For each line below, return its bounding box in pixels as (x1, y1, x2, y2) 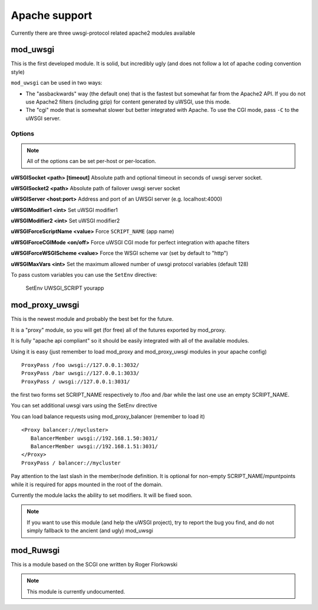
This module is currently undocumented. (26, 588, 125, 595)
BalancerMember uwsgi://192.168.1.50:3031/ (30, 435, 158, 442)
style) (11, 68, 25, 75)
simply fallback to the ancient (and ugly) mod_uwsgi (26, 527, 153, 534)
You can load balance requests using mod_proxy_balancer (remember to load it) (11, 413, 206, 420)
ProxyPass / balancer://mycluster (21, 459, 121, 466)
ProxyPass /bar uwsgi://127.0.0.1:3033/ (21, 370, 140, 377)
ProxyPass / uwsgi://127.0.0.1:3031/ (21, 378, 131, 385)
